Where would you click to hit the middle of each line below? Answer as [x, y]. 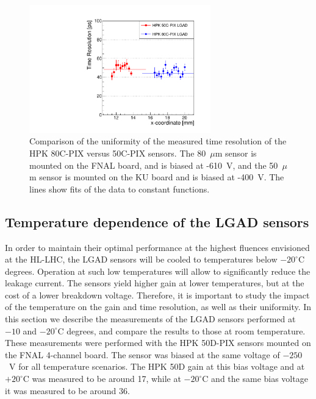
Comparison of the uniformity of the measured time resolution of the [158, 141]
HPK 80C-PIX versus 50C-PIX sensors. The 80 [118, 153]
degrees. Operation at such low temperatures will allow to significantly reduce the [158, 271]
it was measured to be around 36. [67, 390]
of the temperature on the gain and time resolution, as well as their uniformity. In [158, 307]
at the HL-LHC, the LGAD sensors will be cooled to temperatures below [141, 259]
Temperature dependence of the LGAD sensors [157, 221]
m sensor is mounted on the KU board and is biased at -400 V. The [157, 177]
